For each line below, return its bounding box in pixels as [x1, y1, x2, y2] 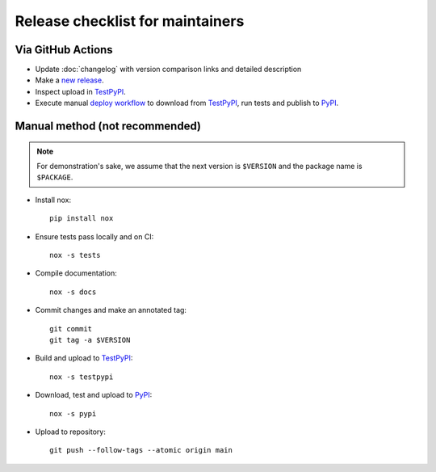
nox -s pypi [49, 409, 97, 418]
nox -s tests [49, 251, 101, 259]
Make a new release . [35, 75, 104, 85]
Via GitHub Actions [15, 43, 113, 57]
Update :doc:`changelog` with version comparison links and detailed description [35, 65, 302, 74]
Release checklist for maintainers [15, 12, 245, 30]
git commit [49, 324, 93, 333]
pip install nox [49, 214, 114, 223]
